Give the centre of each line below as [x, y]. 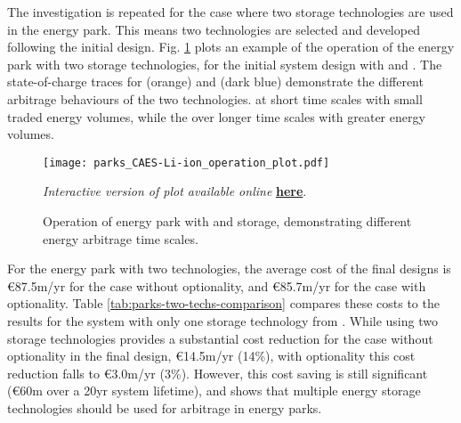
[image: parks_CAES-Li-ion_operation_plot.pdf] [186, 163]
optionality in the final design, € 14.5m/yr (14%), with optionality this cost [211, 356]
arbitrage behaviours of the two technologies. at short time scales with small [215, 98]
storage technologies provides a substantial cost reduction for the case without [220, 338]
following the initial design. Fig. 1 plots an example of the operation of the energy [231, 47]
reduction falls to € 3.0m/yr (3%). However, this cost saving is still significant [218, 373]
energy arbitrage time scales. [121, 238]
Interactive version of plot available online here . [175, 191]
